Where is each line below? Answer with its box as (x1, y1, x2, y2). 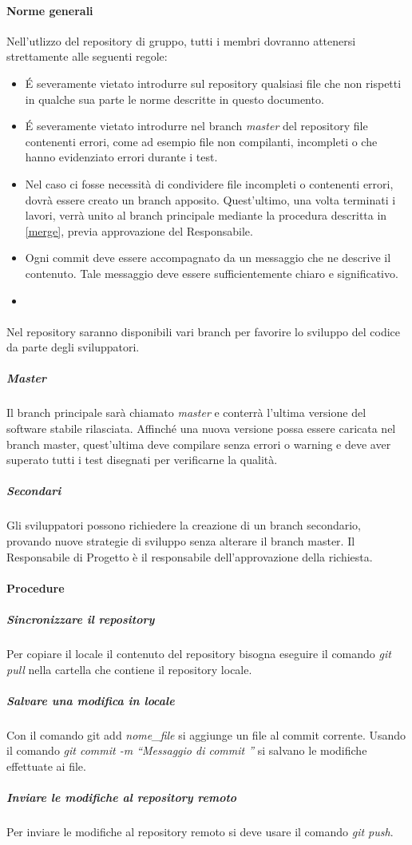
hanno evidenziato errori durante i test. (25, 149, 218, 165)
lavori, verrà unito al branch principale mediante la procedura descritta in (25, 207, 387, 224)
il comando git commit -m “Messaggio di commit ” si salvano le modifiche (6, 742, 367, 759)
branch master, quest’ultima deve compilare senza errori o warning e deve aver (6, 435, 391, 452)
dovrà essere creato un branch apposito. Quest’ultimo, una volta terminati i (25, 191, 396, 208)
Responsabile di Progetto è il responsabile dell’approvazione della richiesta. (6, 548, 373, 565)
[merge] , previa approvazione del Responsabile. (25, 222, 253, 239)
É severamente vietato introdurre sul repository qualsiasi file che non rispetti (25, 74, 402, 91)
